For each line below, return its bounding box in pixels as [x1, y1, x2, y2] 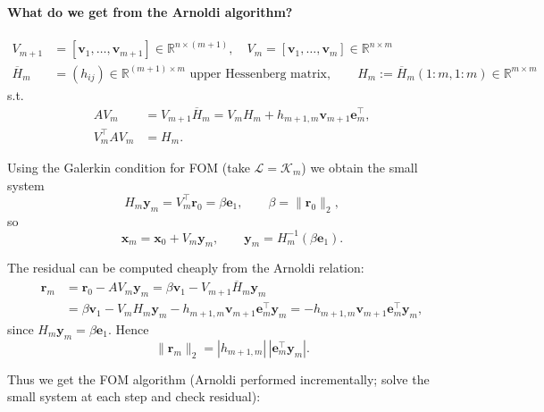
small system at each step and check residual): [7, 387, 261, 406]
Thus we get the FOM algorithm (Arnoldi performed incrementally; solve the [7, 369, 430, 388]
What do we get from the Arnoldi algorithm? [7, 2, 293, 21]
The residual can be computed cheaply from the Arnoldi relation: [7, 258, 364, 277]
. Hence [107, 319, 149, 338]
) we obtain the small [301, 158, 418, 177]
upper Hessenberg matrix [189, 67, 327, 80]
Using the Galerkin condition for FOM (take [7, 158, 250, 177]
